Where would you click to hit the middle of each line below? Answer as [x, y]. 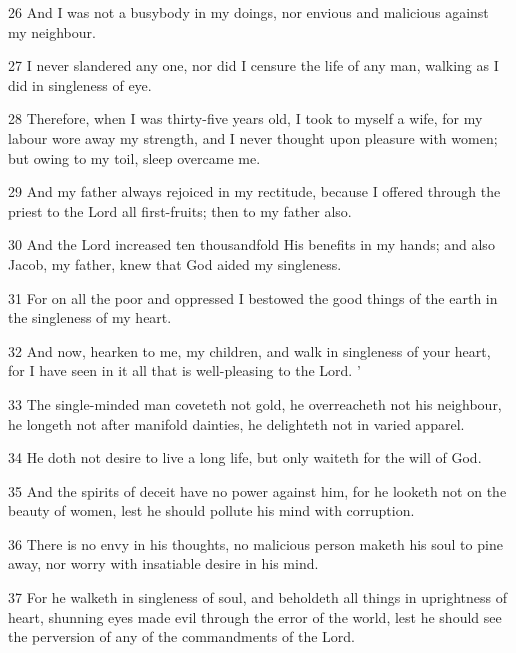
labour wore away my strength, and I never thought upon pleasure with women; [253, 137]
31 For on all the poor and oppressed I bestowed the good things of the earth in [253, 297]
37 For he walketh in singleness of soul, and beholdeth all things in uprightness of [258, 597]
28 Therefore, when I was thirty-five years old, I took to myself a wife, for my [245, 118]
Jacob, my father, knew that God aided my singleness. [175, 263]
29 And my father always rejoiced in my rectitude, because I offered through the [254, 191]
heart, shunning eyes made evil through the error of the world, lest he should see [255, 616]
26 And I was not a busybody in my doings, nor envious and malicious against [248, 12]
